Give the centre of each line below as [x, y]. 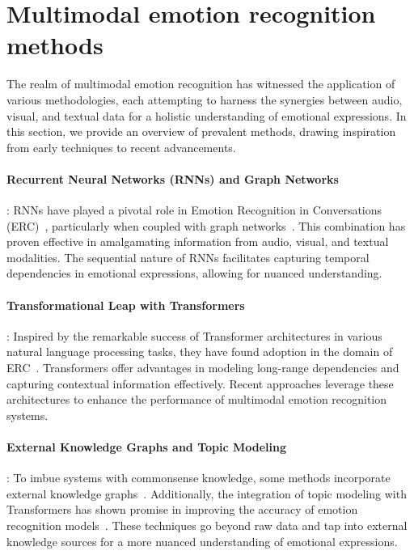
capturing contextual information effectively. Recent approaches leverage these [200, 383]
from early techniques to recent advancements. [121, 147]
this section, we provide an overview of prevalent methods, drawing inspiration [201, 131]
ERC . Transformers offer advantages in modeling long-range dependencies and [203, 368]
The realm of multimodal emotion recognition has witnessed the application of [201, 84]
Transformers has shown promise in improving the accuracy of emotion [182, 509]
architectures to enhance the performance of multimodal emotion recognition [197, 399]
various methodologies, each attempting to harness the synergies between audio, [205, 99]
